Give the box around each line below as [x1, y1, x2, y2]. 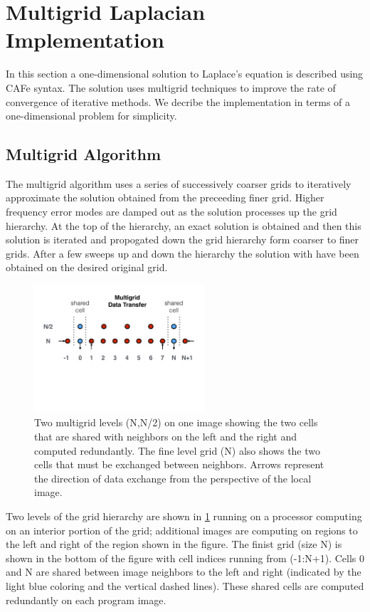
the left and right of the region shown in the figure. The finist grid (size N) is [6, 537, 342, 552]
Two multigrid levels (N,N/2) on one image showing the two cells [34, 415, 318, 430]
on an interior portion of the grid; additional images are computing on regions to [6, 522, 358, 537]
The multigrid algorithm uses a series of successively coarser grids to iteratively [6, 176, 351, 191]
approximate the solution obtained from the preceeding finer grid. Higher [6, 190, 324, 205]
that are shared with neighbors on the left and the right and [34, 429, 297, 443]
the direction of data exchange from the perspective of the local [34, 470, 312, 485]
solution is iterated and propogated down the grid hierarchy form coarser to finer [6, 232, 359, 247]
